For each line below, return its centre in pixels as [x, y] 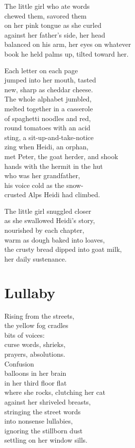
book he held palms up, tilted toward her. [67, 53]
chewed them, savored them [46, 15]
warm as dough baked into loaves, [55, 239]
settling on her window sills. [46, 440]
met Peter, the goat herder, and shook [61, 156]
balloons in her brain [35, 373]
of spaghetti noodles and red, [48, 118]
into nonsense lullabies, [39, 421]
